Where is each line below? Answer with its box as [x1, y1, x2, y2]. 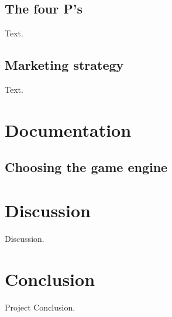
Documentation [5, 117, 132, 141]
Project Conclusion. [5, 301, 75, 313]
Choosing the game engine [5, 158, 168, 176]
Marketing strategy [5, 56, 124, 74]
